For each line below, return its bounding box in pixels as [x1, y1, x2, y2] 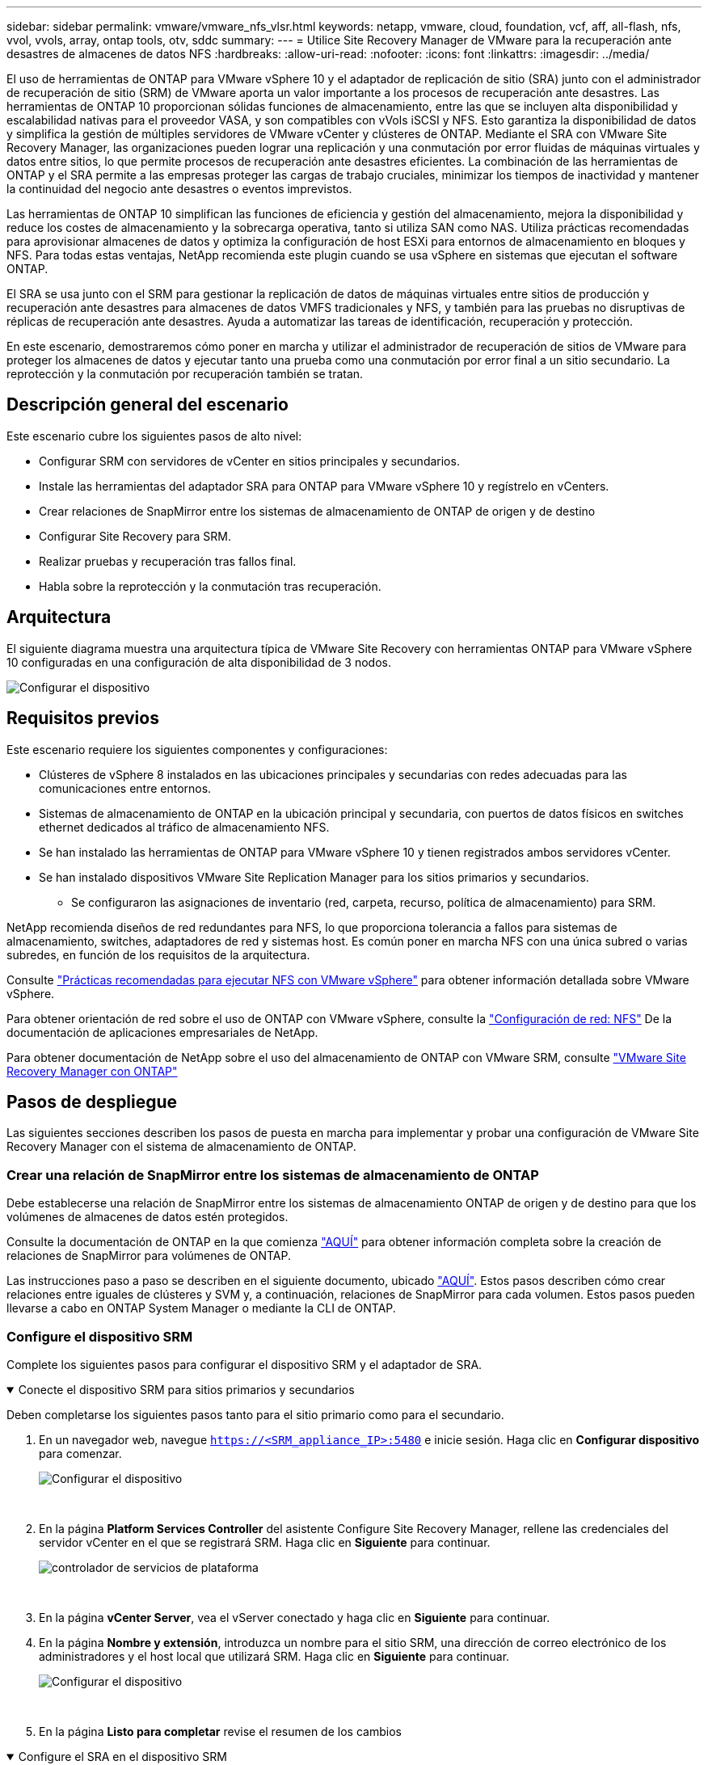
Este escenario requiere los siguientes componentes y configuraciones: [6, 742, 388, 756]
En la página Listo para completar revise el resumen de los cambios [39, 1724, 402, 1738]
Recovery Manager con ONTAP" [6, 1064, 178, 1078]
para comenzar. [39, 1446, 122, 1460]
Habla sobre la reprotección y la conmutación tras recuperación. [39, 579, 381, 593]
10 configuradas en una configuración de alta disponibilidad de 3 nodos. [6, 655, 391, 669]
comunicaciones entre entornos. [39, 781, 212, 795]
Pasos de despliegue [6, 1091, 178, 1112]
